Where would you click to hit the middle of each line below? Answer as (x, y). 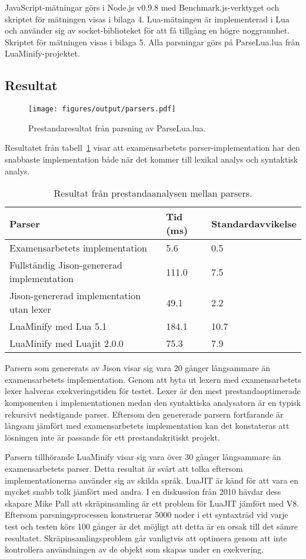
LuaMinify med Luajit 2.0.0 (66, 343)
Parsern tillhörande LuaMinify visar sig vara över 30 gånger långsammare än (143, 457)
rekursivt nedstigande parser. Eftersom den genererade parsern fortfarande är (144, 414)
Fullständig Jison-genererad (66, 265)
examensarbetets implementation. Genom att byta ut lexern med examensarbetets (153, 379)
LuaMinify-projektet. (42, 53)
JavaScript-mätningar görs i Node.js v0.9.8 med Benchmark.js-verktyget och (142, 7)
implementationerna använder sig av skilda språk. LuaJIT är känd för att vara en (152, 480)
